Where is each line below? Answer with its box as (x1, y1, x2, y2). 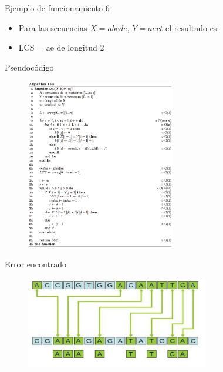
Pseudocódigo (5, 61, 54, 73)
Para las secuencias (18, 21, 87, 33)
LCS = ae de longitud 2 (18, 41, 104, 53)
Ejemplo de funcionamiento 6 (5, 2, 110, 14)
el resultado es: (165, 21, 219, 33)
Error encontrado (5, 258, 66, 270)
